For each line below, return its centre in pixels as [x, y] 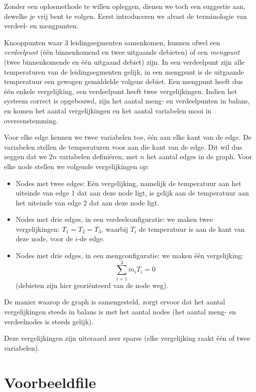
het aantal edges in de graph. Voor [199, 156]
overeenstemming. [31, 120]
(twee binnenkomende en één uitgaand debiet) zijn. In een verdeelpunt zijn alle [125, 61]
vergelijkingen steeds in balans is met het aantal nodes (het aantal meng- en [120, 311]
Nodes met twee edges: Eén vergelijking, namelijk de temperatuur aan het [128, 183]
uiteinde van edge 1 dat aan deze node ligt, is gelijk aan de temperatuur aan [132, 193]
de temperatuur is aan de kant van [192, 229]
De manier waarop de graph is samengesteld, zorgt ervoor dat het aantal [115, 302]
